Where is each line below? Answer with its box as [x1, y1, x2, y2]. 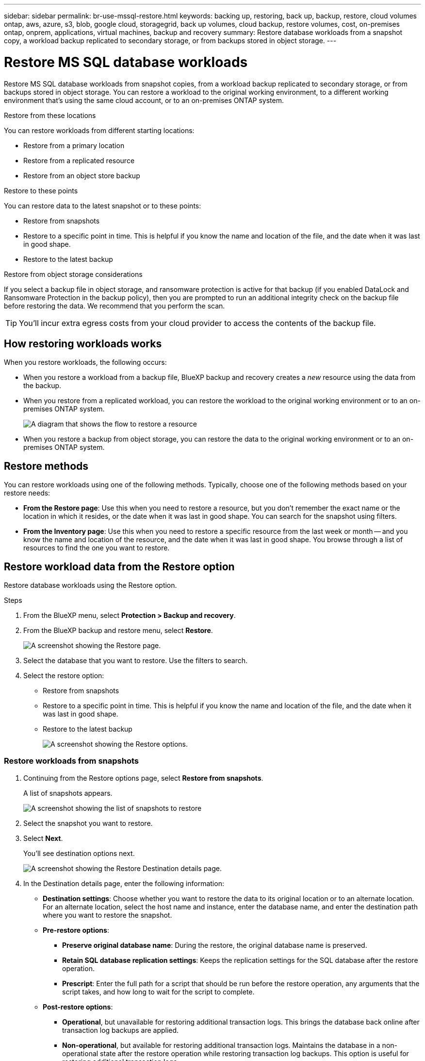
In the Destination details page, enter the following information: [23, 879, 224, 888]
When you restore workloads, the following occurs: [4, 358, 167, 367]
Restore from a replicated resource [23, 156, 135, 165]
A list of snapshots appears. [23, 788, 113, 797]
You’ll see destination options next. [23, 849, 135, 857]
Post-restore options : [43, 1002, 113, 1011]
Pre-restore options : [43, 925, 109, 934]
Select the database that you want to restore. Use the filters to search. [23, 656, 248, 665]
